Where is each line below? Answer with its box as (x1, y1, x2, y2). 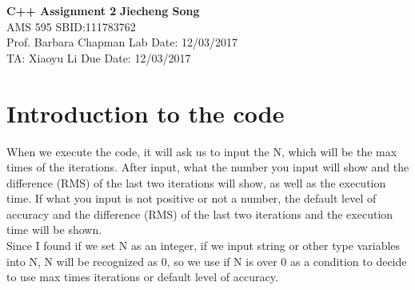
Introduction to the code (6, 96, 285, 129)
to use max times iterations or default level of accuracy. (6, 268, 278, 285)
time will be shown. (6, 221, 102, 238)
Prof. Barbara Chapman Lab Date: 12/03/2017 (6, 34, 238, 50)
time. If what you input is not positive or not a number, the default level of (6, 190, 377, 207)
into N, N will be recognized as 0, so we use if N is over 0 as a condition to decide (6, 252, 407, 269)
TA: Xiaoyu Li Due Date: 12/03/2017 (6, 49, 191, 66)
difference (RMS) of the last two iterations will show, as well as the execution (6, 174, 386, 191)
